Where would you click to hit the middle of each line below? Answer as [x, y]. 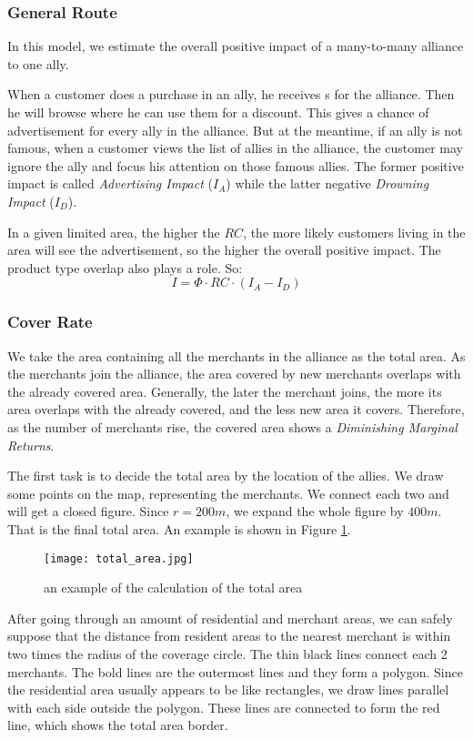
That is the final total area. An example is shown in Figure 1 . [179, 528]
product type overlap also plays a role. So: [125, 267]
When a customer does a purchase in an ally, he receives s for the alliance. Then [231, 94]
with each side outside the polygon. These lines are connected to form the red [224, 707]
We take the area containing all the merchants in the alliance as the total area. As [236, 355]
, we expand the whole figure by [315, 511]
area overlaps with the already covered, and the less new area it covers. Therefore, [236, 409]
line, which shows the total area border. [118, 725]
